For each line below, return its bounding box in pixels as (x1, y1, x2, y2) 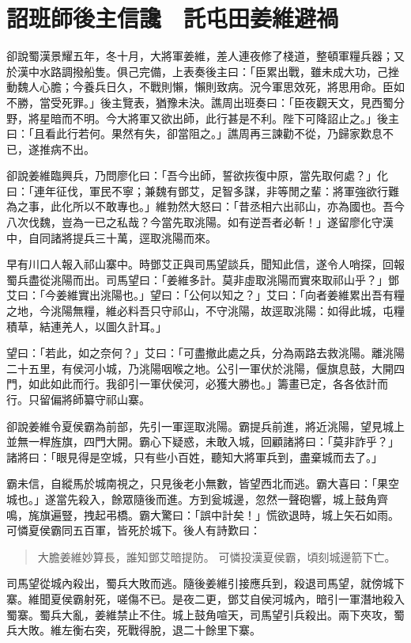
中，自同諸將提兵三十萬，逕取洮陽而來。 (6, 229, 217, 245)
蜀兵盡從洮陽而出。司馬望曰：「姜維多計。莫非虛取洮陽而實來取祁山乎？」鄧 (6, 271, 399, 287)
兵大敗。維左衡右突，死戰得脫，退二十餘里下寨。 (6, 622, 261, 638)
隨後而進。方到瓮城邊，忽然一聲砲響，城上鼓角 (133, 490, 377, 507)
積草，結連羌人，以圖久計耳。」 (6, 318, 167, 334)
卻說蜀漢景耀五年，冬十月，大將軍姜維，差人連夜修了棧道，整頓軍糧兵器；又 (6, 48, 405, 64)
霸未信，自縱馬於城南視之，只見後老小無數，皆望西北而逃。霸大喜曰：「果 (6, 475, 388, 492)
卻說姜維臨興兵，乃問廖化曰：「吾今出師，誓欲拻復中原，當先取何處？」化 (6, 167, 388, 184)
